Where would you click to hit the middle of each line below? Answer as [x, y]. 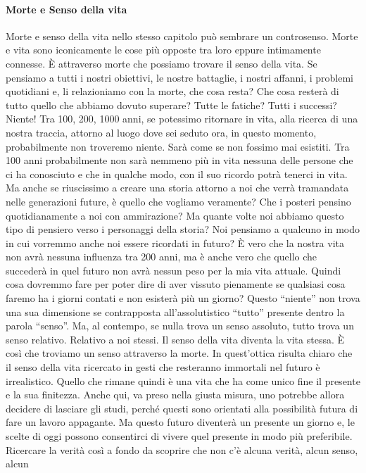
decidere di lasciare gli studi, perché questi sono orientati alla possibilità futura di [182, 408]
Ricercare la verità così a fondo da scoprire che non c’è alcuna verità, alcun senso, [182, 449]
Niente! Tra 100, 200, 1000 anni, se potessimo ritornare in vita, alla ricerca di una [182, 119]
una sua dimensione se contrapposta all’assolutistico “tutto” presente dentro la [175, 311]
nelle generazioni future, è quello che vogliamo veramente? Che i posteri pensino [178, 201]
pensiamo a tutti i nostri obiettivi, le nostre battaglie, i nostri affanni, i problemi [180, 77]
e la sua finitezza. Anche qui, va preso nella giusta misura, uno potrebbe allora [175, 395]
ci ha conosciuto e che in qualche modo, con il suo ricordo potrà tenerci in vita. [177, 174]
